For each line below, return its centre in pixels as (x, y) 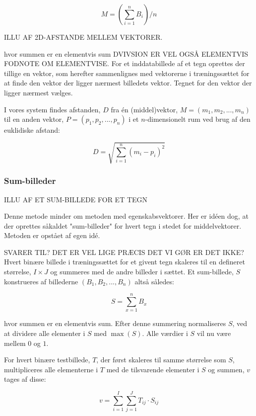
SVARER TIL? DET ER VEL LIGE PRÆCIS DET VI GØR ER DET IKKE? (124, 252)
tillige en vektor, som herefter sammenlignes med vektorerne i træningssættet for (127, 73)
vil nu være (214, 333)
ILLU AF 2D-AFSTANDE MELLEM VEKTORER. (83, 37)
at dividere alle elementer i (45, 333)
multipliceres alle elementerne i (51, 369)
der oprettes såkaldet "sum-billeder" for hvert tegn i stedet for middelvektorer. (123, 225)
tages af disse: (25, 379)
